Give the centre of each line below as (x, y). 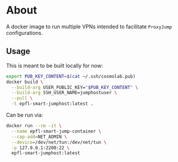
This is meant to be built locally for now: (55, 65)
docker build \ (25, 82)
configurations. (24, 32)
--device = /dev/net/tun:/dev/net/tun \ (59, 142)
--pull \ (22, 98)
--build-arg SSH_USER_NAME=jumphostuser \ (64, 93)
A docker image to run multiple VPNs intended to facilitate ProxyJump (89, 27)
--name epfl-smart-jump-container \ (56, 131)
